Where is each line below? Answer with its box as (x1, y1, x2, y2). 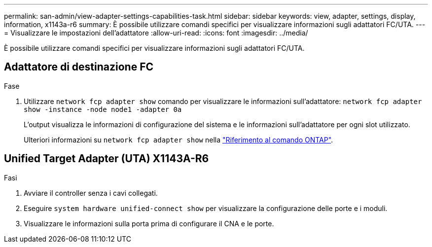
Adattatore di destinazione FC (4, 61, 154, 73)
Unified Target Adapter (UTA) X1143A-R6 (4, 152, 209, 165)
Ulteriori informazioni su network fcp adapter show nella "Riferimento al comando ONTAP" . (24, 135, 333, 144)
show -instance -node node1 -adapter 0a (24, 105, 182, 113)
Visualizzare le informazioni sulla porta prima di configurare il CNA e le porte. (24, 219, 274, 228)
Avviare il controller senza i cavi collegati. (24, 188, 158, 197)
